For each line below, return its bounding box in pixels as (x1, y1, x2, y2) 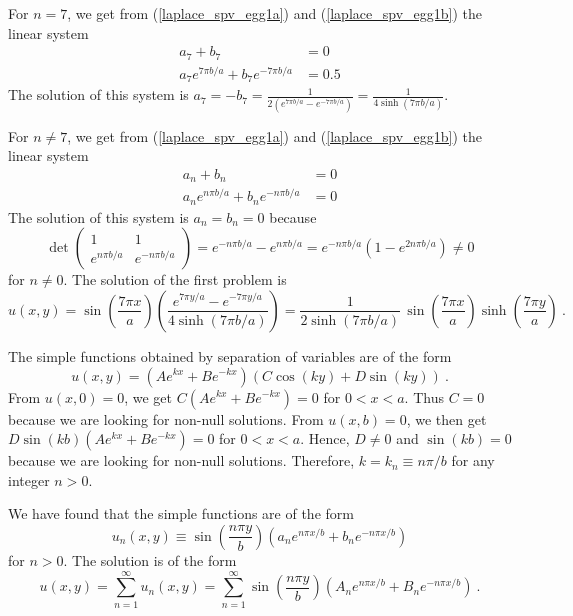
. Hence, (300, 428, 350, 449)
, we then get (406, 408, 487, 429)
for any (451, 450, 495, 471)
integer (8, 469, 50, 490)
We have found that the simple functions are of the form (8, 503, 354, 524)
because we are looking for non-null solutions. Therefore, (8, 450, 355, 471)
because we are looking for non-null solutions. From (8, 408, 324, 429)
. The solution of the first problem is (63, 269, 287, 290)
